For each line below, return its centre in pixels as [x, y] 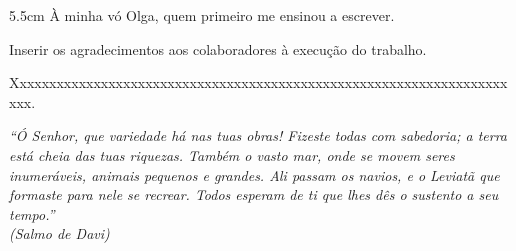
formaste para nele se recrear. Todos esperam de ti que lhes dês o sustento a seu [254, 194]
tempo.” [32, 213]
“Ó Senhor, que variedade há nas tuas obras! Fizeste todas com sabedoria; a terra [258, 135]
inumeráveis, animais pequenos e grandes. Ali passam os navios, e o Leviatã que [254, 174]
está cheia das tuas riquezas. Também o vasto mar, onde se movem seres [232, 154]
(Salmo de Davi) [59, 233]
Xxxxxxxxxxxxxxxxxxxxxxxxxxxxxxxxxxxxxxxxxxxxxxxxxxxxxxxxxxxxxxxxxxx [258, 82]
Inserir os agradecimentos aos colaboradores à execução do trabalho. [218, 48]
